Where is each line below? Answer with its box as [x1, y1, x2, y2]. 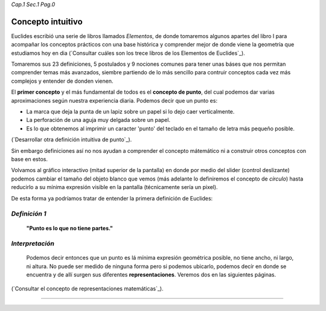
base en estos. [11, 155, 48, 162]
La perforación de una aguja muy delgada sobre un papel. [26, 117, 171, 124]
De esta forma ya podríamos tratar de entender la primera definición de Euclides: [11, 194, 213, 202]
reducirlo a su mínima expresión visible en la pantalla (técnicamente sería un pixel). [11, 184, 218, 191]
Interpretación [11, 239, 54, 248]
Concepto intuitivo [11, 16, 83, 27]
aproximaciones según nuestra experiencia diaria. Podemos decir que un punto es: [11, 97, 217, 104]
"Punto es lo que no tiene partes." [26, 224, 113, 232]
